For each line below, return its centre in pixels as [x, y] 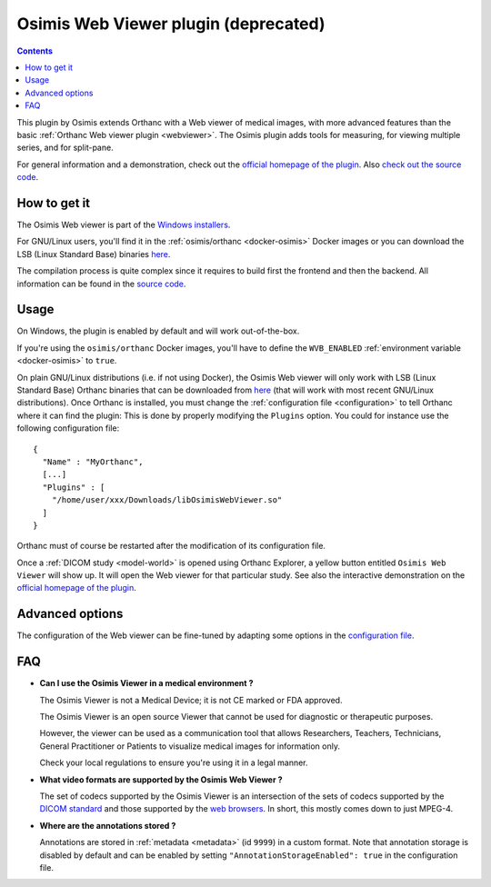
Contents [35, 51]
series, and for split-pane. [65, 148]
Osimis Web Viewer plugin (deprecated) [171, 24]
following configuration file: [68, 428]
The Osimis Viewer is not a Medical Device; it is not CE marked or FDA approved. [191, 700]
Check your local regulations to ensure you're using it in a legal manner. [174, 762]
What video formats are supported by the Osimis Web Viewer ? [161, 779]
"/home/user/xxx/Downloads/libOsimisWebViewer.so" [167, 500]
